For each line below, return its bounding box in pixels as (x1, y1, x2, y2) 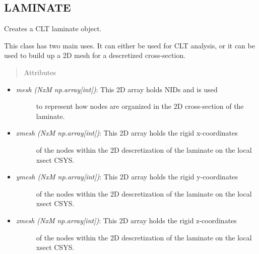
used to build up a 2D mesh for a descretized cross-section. (4, 50, 186, 60)
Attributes (24, 67, 56, 77)
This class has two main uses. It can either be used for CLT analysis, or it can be (4, 40, 255, 50)
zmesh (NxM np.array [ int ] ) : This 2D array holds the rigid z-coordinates (16, 215, 237, 225)
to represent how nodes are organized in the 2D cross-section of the (36, 101, 244, 111)
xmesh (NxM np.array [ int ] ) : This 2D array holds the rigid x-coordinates (16, 128, 238, 138)
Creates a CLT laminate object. (4, 23, 102, 34)
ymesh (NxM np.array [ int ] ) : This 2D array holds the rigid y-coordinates (16, 171, 238, 182)
